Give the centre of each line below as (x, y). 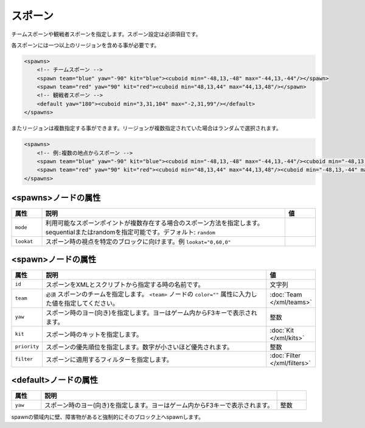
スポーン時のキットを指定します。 (94, 334)
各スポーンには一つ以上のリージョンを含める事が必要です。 (85, 45)
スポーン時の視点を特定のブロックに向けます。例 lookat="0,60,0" (138, 242)
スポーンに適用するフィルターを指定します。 (109, 359)
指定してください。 (91, 303)
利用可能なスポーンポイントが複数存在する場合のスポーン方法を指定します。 (155, 223)
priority (27, 347)
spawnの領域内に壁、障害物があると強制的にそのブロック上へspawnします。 (107, 417)
